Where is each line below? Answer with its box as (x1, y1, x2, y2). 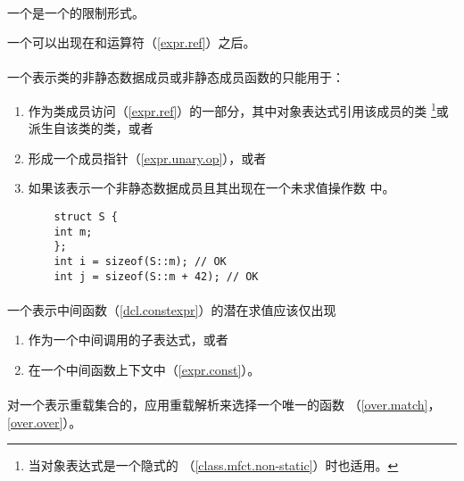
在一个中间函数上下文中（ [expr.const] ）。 (28, 361, 261, 379)
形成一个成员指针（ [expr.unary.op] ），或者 (28, 148, 267, 167)
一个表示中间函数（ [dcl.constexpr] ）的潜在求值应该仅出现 (7, 300, 336, 319)
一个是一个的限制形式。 (7, 3, 145, 21)
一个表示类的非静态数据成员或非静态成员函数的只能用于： (7, 68, 344, 87)
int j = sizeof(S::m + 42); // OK (54, 270, 259, 283)
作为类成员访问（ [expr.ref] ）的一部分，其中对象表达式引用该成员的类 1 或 (28, 98, 449, 120)
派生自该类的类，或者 (28, 119, 153, 137)
